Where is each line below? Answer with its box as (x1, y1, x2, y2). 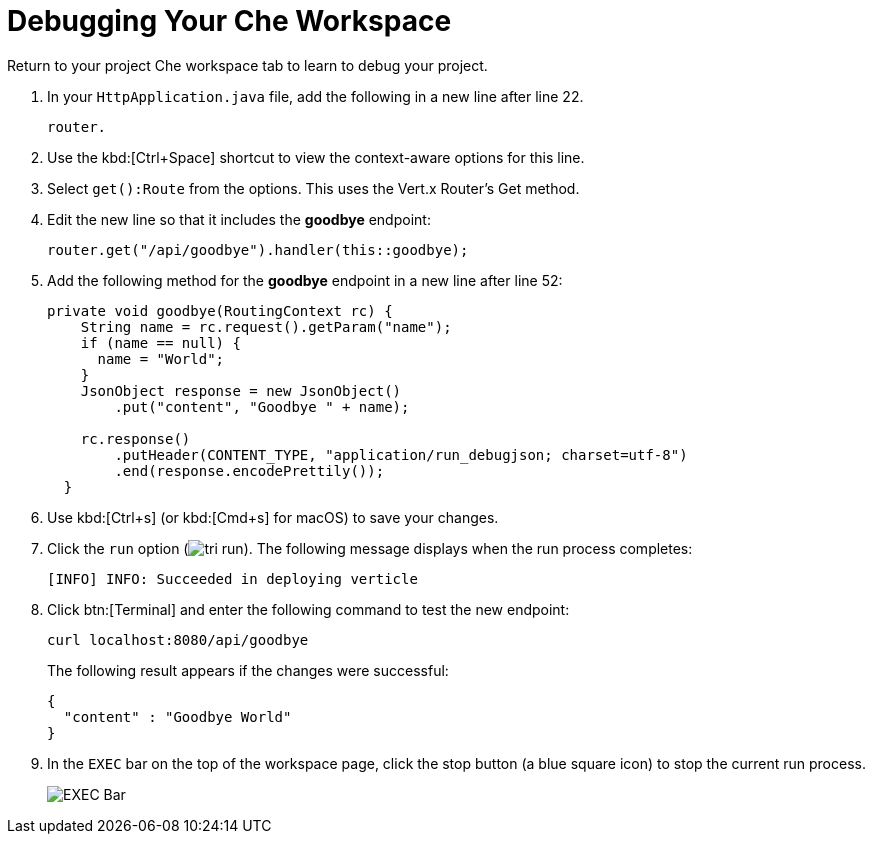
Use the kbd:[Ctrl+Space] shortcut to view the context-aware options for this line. (47, 148, 585, 166)
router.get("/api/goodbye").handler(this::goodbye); (47, 241, 469, 258)
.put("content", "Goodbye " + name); (114, 398, 410, 415)
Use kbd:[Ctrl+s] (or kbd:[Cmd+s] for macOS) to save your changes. (47, 508, 499, 526)
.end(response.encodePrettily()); (114, 462, 385, 479)
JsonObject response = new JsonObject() (80, 382, 402, 399)
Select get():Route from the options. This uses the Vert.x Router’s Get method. (47, 179, 580, 197)
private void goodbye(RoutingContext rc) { (47, 302, 393, 319)
